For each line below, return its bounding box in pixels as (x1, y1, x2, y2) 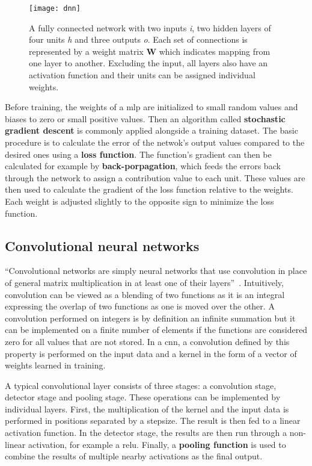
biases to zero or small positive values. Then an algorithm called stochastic (5, 112, 286, 125)
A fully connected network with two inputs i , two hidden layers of (29, 21, 271, 34)
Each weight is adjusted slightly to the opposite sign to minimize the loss (5, 194, 274, 207)
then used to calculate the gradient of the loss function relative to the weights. (5, 183, 293, 196)
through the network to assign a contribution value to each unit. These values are (5, 171, 305, 184)
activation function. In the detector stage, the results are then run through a (5, 426, 287, 439)
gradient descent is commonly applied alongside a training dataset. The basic (5, 124, 298, 137)
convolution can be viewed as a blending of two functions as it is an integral (5, 288, 285, 300)
